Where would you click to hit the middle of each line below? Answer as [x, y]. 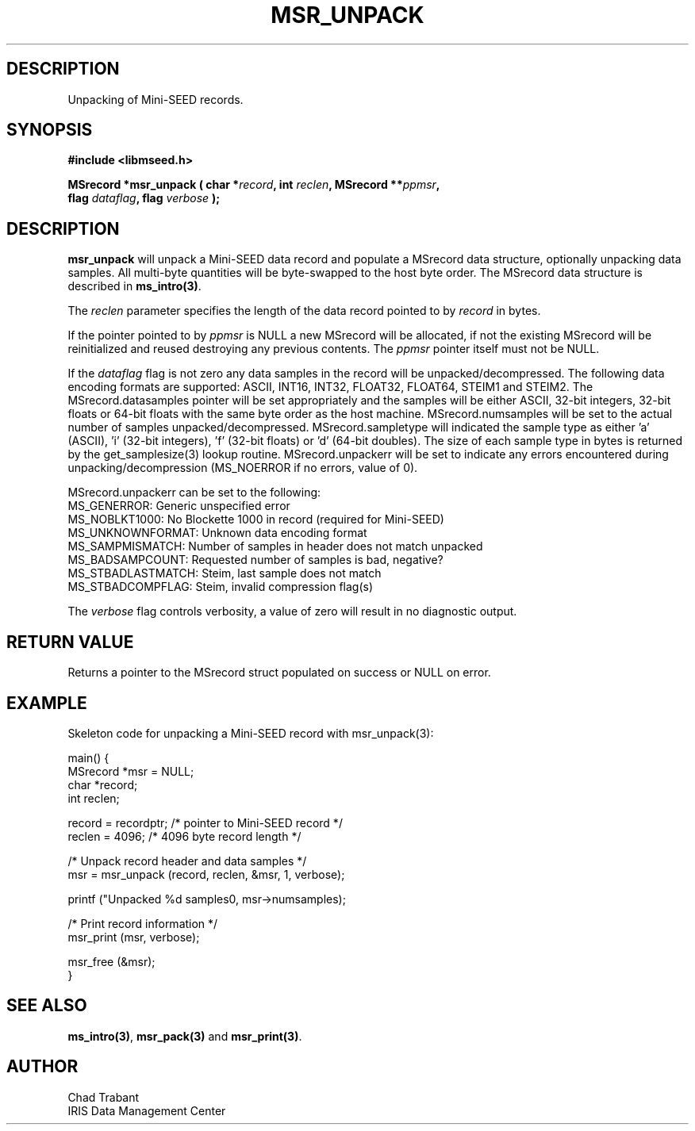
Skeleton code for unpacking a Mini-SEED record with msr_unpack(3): [251, 733]
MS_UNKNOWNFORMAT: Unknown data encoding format [217, 533]
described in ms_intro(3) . [134, 286]
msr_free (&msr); [111, 961]
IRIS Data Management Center [147, 1110]
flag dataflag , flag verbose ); [144, 198]
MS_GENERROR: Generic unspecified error [179, 506]
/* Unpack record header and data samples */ [187, 861]
